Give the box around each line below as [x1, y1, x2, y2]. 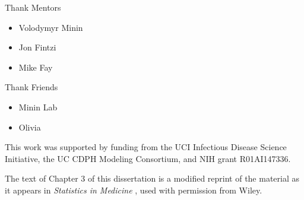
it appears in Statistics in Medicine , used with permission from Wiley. [5, 183, 262, 196]
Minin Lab [18, 100, 58, 113]
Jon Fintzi [18, 41, 56, 53]
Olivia [18, 120, 41, 133]
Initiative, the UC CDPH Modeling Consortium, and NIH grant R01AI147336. [5, 152, 291, 164]
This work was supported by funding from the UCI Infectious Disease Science [5, 141, 287, 153]
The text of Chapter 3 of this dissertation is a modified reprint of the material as [5, 172, 300, 185]
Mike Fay [18, 61, 53, 73]
